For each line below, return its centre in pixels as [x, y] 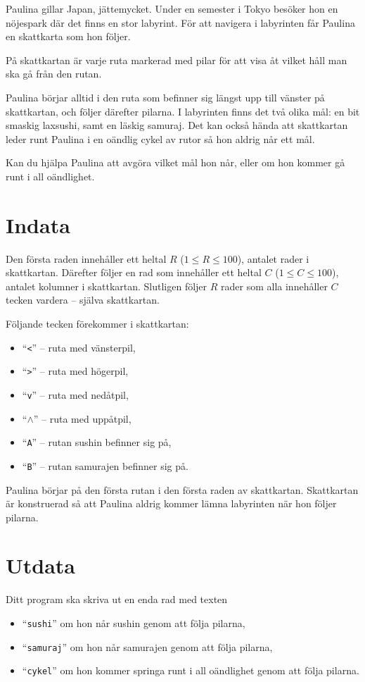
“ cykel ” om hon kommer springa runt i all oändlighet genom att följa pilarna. [191, 670]
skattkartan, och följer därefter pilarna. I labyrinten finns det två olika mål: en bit [183, 111]
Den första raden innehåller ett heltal [86, 258]
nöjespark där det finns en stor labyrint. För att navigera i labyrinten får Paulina [180, 22]
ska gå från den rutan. [54, 74]
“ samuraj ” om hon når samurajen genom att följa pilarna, [147, 646]
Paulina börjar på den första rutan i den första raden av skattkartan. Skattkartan [182, 489]
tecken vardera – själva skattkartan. [83, 300]
